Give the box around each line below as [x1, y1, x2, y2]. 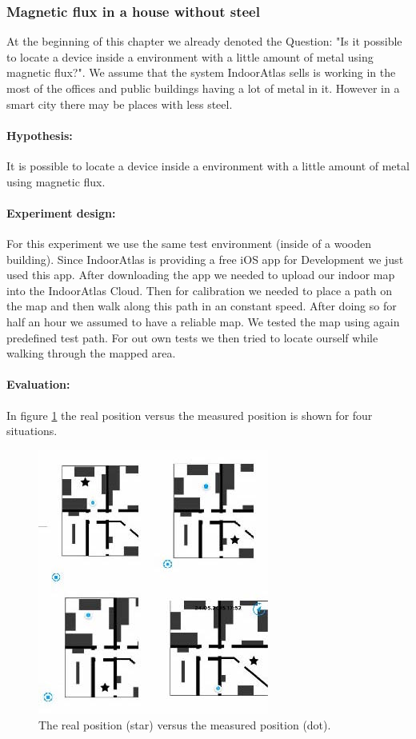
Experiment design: [6, 204, 116, 221]
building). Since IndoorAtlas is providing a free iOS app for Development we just [6, 250, 404, 267]
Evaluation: [6, 376, 70, 393]
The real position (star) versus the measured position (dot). [38, 717, 331, 733]
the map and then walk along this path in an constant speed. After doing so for [6, 298, 397, 314]
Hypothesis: [6, 126, 73, 143]
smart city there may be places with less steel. [6, 95, 233, 112]
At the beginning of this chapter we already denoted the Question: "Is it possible [6, 33, 402, 50]
